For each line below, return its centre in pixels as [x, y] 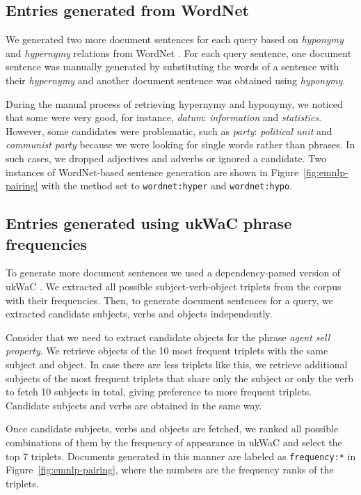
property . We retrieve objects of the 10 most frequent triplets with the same [167, 351]
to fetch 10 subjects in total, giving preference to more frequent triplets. [159, 392]
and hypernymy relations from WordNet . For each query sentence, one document [179, 53]
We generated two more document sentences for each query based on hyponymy [175, 39]
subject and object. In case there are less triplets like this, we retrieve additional [177, 364]
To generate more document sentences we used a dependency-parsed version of [173, 273]
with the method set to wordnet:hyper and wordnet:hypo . [167, 186]
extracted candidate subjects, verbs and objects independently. [139, 314]
